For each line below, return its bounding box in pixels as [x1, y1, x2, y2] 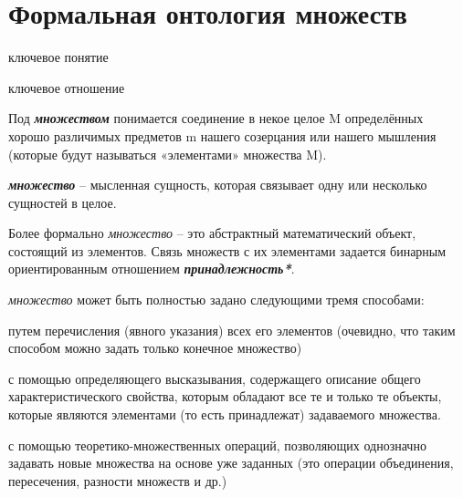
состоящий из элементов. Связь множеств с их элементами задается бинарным [8, 241, 447, 260]
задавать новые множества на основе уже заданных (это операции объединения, [8, 453, 454, 472]
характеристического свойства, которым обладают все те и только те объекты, [8, 387, 442, 406]
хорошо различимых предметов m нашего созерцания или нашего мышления [8, 126, 437, 145]
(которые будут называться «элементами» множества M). [8, 144, 327, 163]
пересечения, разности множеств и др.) [8, 471, 227, 490]
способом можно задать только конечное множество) [8, 338, 302, 357]
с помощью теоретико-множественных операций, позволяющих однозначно [8, 435, 426, 454]
